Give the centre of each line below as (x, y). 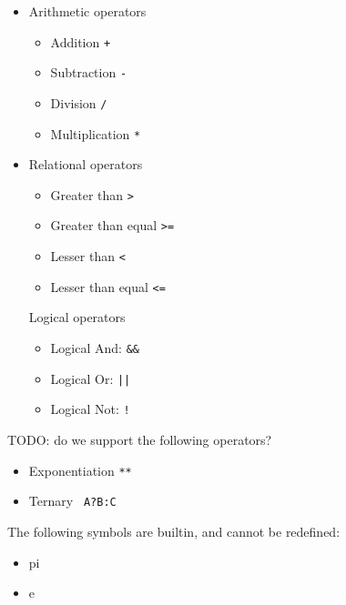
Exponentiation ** (80, 470)
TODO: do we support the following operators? (140, 439)
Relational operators (86, 164)
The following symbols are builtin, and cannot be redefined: (174, 531)
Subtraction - (89, 72)
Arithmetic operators (87, 11)
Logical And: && (95, 348)
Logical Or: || (91, 378)
